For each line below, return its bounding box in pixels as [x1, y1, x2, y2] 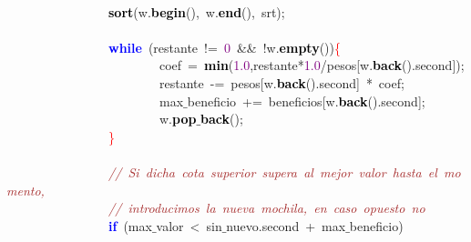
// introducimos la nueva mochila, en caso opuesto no [108, 198, 425, 217]
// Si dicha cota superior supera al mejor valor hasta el [108, 162, 437, 181]
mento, [6, 180, 45, 199]
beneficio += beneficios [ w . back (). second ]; [187, 91, 425, 110]
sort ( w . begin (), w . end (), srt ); [108, 2, 285, 21]
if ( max [108, 216, 152, 235]
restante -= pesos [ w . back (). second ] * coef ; [159, 73, 404, 92]
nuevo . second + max [226, 216, 346, 235]
